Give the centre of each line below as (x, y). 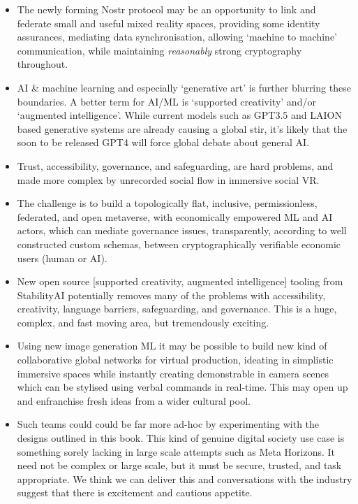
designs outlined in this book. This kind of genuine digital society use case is (181, 438)
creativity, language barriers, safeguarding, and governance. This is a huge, (177, 309)
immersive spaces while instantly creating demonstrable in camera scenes (173, 373)
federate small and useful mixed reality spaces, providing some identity (169, 23)
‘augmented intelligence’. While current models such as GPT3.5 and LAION (179, 115)
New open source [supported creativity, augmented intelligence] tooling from (180, 281)
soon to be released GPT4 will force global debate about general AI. (163, 142)
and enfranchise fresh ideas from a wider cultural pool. (134, 400)
